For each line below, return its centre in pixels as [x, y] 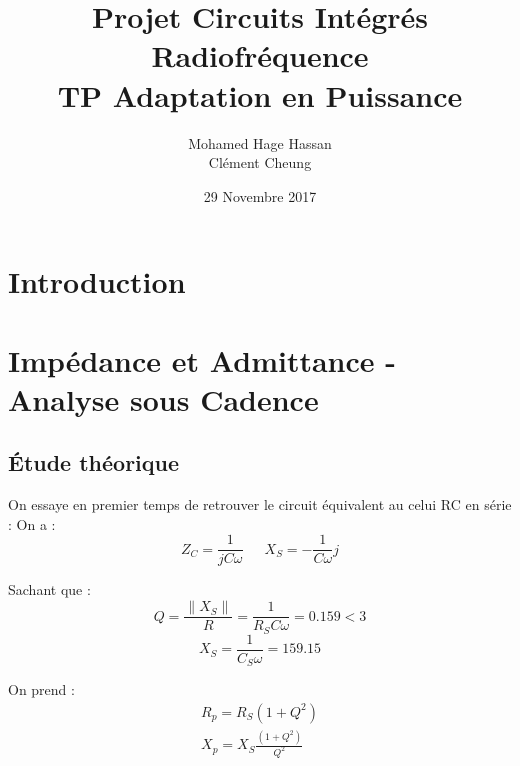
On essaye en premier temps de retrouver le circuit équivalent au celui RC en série [260, 504]
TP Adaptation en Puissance [260, 94]
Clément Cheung [260, 162]
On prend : [41, 689]
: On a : [32, 523]
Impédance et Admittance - [202, 359]
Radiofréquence [260, 55]
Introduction [97, 281]
